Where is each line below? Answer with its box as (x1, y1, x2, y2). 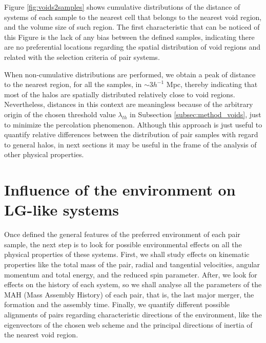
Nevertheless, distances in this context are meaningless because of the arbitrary (4, 99, 253, 110)
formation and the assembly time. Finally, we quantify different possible (4, 299, 230, 310)
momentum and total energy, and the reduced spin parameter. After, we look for (4, 269, 257, 280)
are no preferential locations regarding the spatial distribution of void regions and (4, 41, 260, 52)
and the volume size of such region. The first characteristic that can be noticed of (4, 22, 260, 32)
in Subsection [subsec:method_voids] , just (130, 109, 261, 119)
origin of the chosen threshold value (4, 109, 116, 119)
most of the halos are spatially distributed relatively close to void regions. (4, 89, 235, 99)
